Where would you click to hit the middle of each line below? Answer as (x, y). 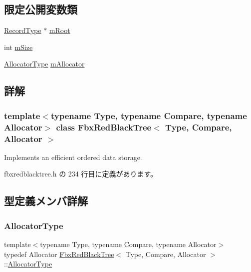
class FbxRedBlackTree (104, 127)
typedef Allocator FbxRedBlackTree (59, 254)
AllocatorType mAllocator (44, 64)
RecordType (23, 30)
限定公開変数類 (41, 9)
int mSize (18, 47)
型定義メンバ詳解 (46, 201)
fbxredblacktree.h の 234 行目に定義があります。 (81, 174)
